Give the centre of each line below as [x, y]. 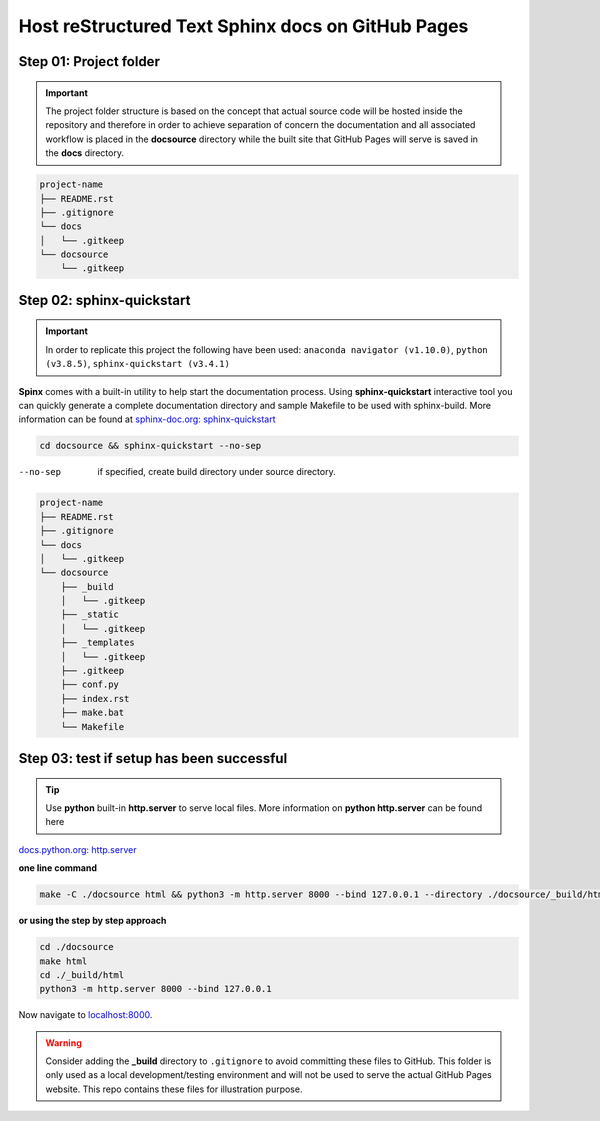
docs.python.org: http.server [77, 849]
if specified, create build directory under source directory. [216, 472]
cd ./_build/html [82, 974]
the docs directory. [85, 153]
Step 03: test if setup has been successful [153, 758]
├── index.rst [95, 698]
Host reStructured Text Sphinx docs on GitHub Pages [243, 26]
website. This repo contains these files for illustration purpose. [174, 1089]
